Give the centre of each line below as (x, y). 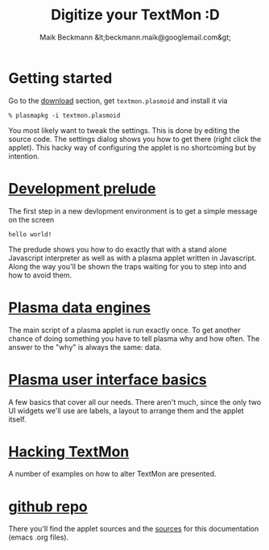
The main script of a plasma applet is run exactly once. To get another (124, 330)
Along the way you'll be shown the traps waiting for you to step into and (128, 266)
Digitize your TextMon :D (135, 15)
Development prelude (82, 188)
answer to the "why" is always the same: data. (85, 347)
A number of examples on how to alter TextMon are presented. (112, 474)
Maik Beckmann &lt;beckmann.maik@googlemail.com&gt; (135, 37)
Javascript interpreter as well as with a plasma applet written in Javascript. (132, 258)
